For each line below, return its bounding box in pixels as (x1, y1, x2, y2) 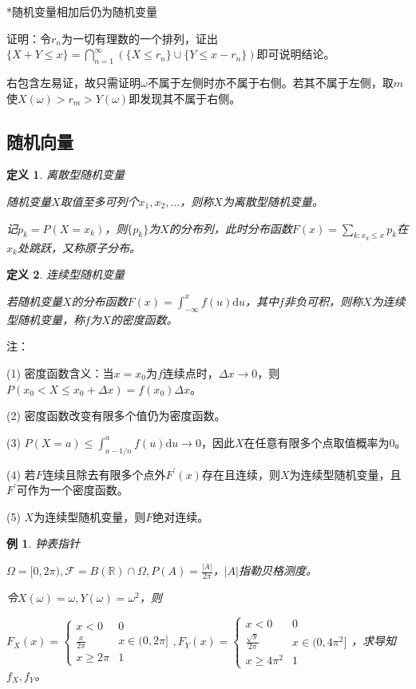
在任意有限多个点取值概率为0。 (244, 434, 406, 450)
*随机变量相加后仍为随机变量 (6, 3, 157, 19)
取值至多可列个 (60, 192, 139, 209)
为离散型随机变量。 (222, 192, 323, 209)
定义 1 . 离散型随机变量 (6, 166, 125, 183)
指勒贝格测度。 (238, 562, 317, 579)
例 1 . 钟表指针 (6, 535, 80, 552)
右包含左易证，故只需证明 (6, 73, 141, 90)
